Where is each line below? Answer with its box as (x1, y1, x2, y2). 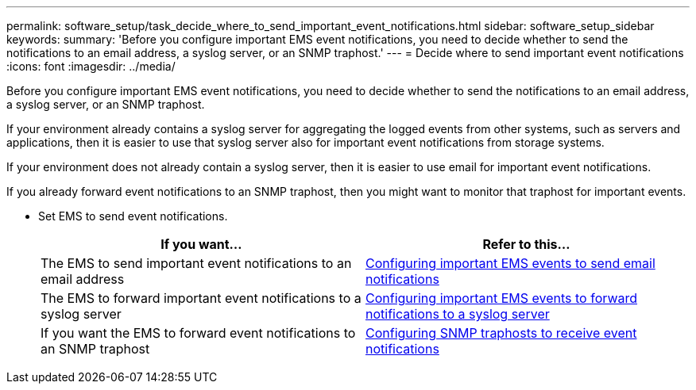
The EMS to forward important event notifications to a (41, 290, 362, 306)
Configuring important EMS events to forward (365, 290, 638, 306)
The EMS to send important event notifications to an (41, 255, 352, 271)
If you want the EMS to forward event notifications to (41, 325, 356, 341)
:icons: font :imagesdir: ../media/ (6, 59, 176, 73)
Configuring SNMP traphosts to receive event (365, 325, 637, 341)
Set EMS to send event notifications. (38, 209, 228, 223)
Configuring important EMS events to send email (365, 255, 655, 271)
